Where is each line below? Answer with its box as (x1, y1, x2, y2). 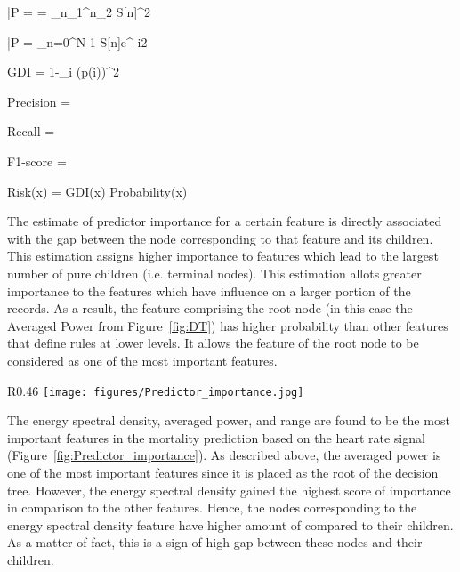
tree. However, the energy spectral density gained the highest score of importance (7, 480, 451, 499)
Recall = (7, 122, 55, 141)
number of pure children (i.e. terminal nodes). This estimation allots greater (7, 263, 422, 282)
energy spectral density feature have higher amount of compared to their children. (7, 515, 454, 534)
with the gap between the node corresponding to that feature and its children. (7, 229, 433, 247)
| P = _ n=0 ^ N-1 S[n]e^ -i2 (7, 32, 148, 51)
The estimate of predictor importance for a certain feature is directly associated (7, 212, 442, 230)
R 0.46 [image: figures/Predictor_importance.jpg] (7, 381, 304, 399)
